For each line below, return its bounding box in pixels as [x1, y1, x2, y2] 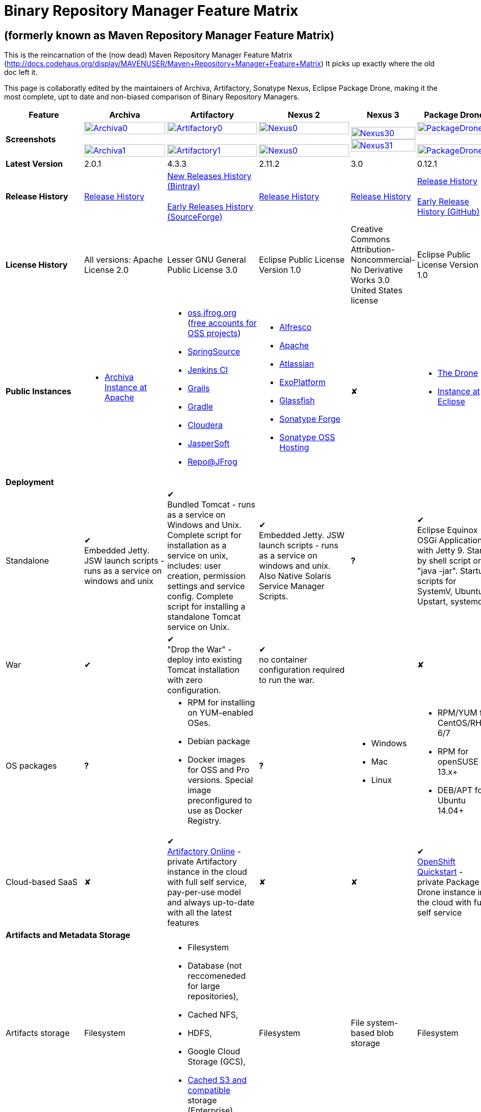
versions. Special [188, 775, 253, 786]
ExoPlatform [279, 377, 326, 388]
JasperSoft [188, 438, 230, 449]
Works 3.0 [351, 275, 390, 286]
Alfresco [279, 322, 312, 333]
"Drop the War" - [167, 644, 232, 655]
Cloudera [188, 420, 223, 431]
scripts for [417, 576, 457, 587]
